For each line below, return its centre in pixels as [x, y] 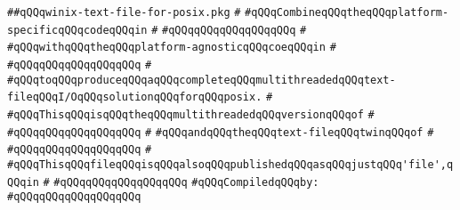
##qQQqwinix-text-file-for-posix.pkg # [124, 12]
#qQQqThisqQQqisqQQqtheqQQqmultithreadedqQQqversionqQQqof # [191, 114]
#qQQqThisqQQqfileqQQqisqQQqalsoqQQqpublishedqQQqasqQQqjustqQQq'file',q [230, 164]
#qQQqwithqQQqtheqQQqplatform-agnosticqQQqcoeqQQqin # [172, 48]
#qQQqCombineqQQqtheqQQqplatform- [347, 12]
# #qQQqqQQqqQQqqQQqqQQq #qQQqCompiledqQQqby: [181, 182]
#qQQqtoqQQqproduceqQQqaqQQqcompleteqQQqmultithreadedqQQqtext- [202, 80]
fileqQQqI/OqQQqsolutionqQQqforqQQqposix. [135, 97]
